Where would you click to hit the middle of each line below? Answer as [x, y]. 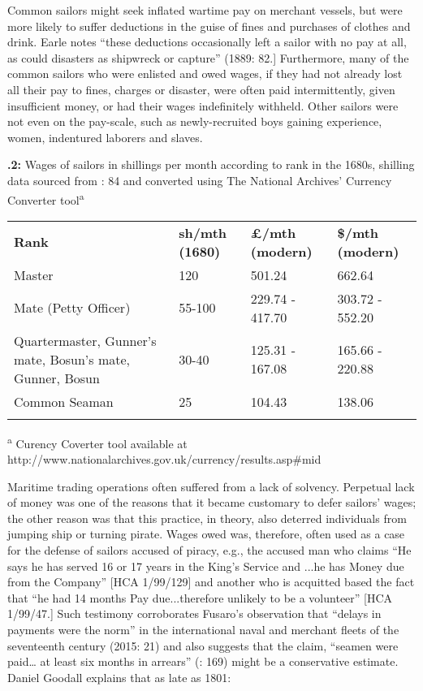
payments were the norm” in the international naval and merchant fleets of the [203, 629]
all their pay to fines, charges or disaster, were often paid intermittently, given [201, 89]
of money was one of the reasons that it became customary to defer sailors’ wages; [212, 502]
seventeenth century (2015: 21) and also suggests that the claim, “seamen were [203, 645]
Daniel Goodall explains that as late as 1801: [119, 677]
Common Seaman [64, 401]
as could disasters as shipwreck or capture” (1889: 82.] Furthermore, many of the [208, 57]
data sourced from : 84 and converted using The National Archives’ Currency [200, 180]
